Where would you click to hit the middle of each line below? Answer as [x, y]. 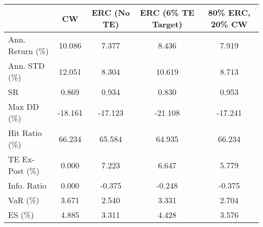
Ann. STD [27, 65]
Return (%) [29, 51]
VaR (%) [24, 200]
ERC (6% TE [167, 12]
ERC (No [111, 12]
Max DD [24, 106]
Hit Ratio [25, 133]
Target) [167, 24]
